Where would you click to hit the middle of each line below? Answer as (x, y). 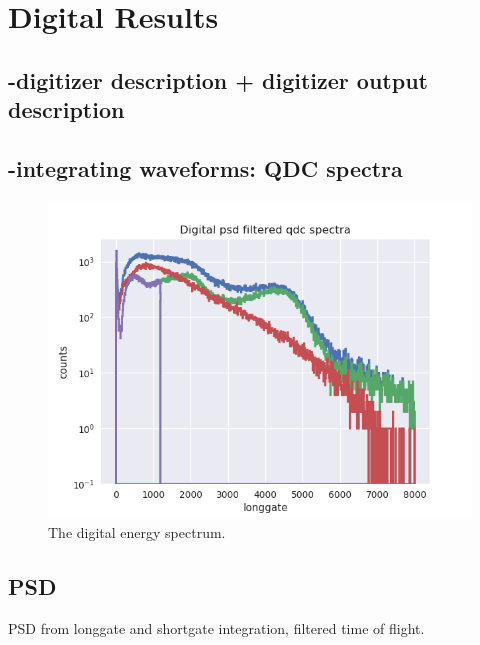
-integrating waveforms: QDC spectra (205, 167)
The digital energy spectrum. (137, 532)
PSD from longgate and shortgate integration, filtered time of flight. (216, 628)
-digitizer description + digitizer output (218, 79)
